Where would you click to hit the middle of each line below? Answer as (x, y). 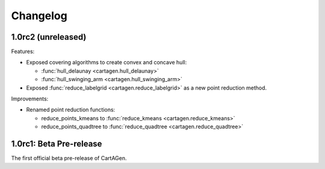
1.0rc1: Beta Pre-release (57, 144)
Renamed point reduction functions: (71, 110)
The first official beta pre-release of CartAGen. (69, 158)
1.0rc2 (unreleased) (49, 37)
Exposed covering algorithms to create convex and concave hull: (107, 63)
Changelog (39, 16)
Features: (23, 52)
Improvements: (30, 99)
